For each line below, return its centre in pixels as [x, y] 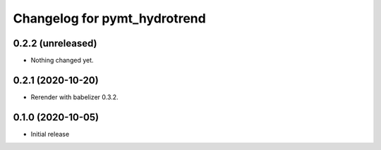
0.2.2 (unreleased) [55, 43]
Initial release [50, 134]
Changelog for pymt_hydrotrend [109, 18]
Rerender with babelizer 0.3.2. [75, 97]
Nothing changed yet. [62, 61]
